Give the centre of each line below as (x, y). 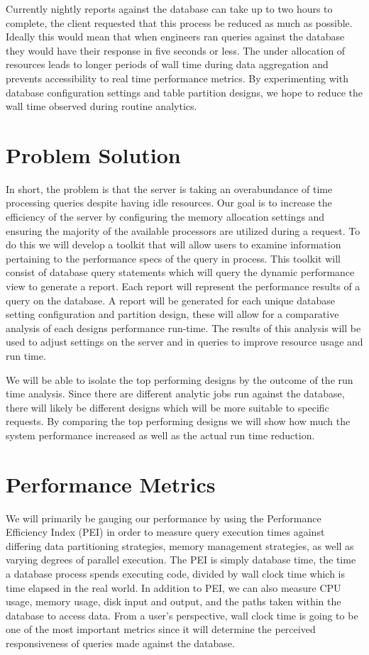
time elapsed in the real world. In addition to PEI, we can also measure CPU (174, 587)
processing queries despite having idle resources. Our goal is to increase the (169, 203)
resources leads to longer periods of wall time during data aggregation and (167, 64)
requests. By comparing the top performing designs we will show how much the (178, 421)
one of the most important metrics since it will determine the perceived (161, 629)
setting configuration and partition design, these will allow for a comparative (172, 314)
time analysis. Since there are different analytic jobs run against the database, (175, 393)
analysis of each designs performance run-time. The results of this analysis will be (183, 327)
